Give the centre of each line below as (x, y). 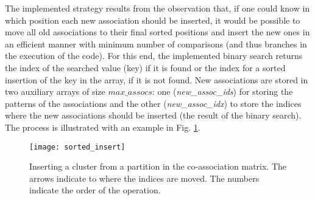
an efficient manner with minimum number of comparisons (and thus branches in (156, 43)
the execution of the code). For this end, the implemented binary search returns (154, 56)
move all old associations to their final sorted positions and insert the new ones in (157, 32)
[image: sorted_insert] (77, 147)
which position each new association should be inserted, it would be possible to (153, 20)
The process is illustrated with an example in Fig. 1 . (103, 127)
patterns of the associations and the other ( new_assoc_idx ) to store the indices (153, 103)
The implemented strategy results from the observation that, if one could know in (157, 8)
